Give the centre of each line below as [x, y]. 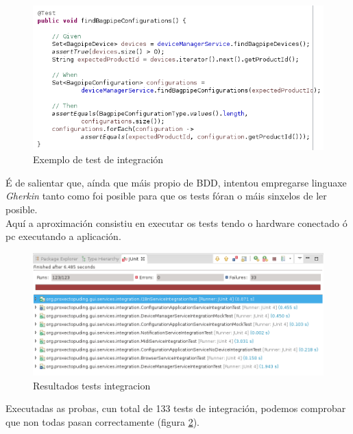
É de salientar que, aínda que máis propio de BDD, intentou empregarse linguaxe [176, 182]
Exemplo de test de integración [98, 159]
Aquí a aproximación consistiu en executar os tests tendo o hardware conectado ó [176, 222]
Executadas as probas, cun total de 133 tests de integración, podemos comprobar [176, 408]
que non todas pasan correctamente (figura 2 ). [103, 422]
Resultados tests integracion [92, 385]
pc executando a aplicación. [63, 236]
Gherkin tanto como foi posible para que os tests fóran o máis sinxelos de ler [166, 196]
